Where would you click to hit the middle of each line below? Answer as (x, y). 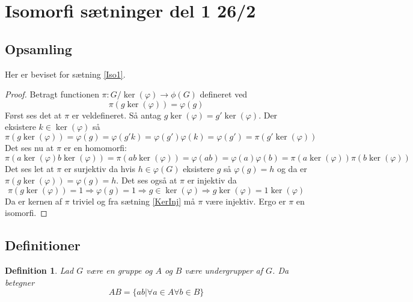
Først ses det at (33, 115)
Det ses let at (29, 168)
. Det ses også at (147, 180)
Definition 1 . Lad (39, 270)
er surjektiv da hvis (99, 168)
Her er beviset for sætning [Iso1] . (65, 74)
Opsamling (38, 48)
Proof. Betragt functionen (52, 94)
